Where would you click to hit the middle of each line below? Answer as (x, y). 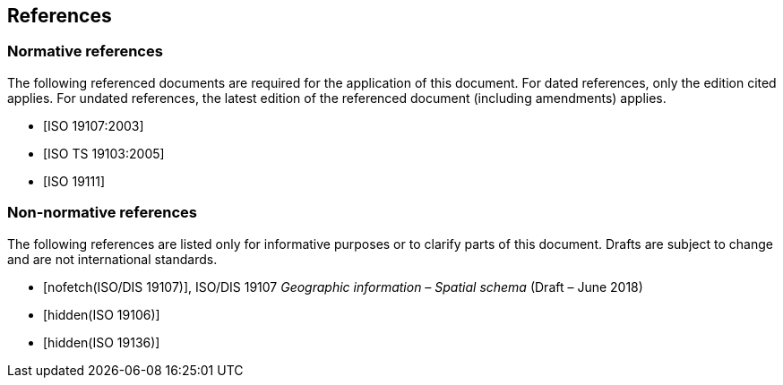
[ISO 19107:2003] (94, 125)
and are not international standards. (112, 259)
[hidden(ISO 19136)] (102, 342)
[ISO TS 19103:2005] (104, 153)
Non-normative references (102, 213)
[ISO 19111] (74, 181)
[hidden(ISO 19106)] (102, 314)
